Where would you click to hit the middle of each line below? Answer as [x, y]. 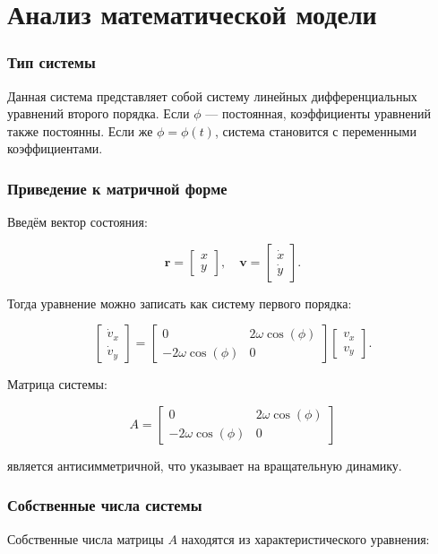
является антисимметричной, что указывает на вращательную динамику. [205, 465]
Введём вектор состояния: [77, 222]
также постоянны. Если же [80, 130]
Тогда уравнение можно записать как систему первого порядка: [180, 303]
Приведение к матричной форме [117, 188]
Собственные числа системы [105, 505]
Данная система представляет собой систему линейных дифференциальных [212, 95]
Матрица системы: [57, 384]
